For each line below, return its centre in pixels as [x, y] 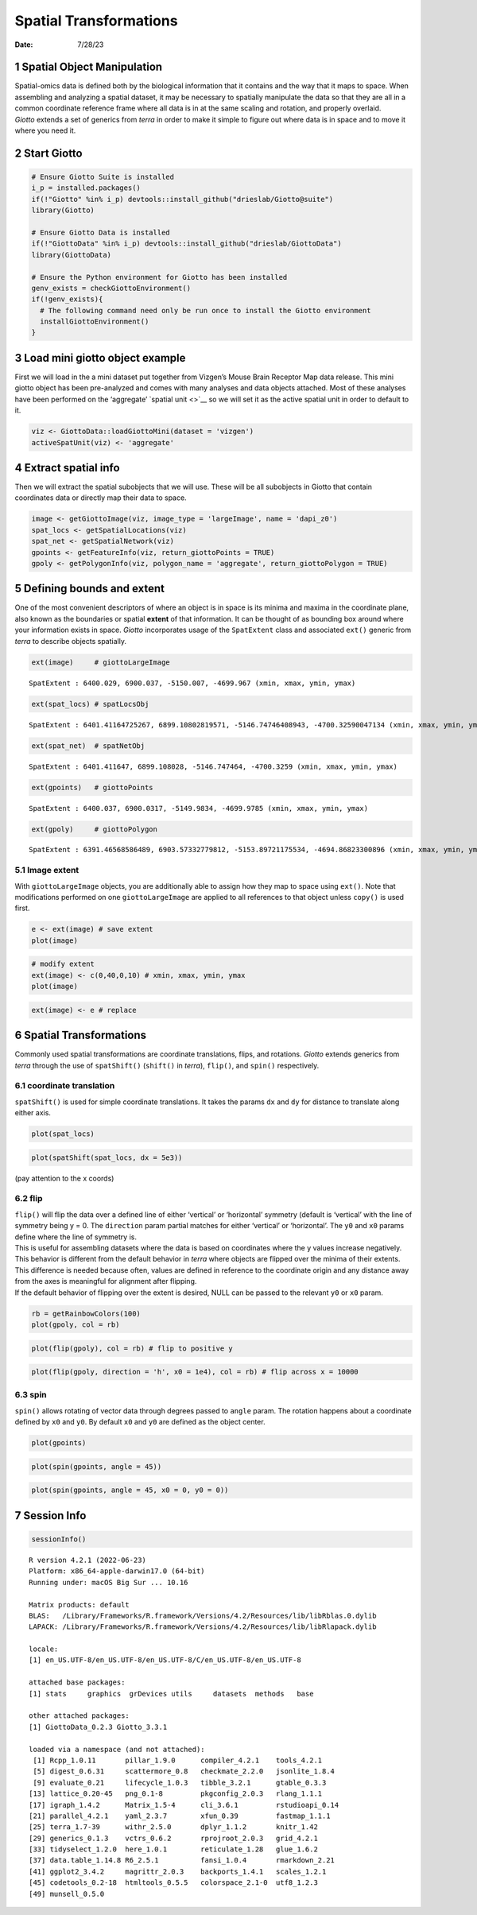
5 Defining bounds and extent [90, 589]
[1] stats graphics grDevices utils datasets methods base [171, 1694]
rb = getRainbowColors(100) [86, 1313]
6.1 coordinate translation [65, 1086]
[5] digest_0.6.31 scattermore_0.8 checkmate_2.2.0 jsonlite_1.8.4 [184, 1772]
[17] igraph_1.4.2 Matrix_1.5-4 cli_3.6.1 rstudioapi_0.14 [184, 1805]
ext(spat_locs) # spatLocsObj [90, 704]
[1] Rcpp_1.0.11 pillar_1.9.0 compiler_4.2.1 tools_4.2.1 [178, 1760]
